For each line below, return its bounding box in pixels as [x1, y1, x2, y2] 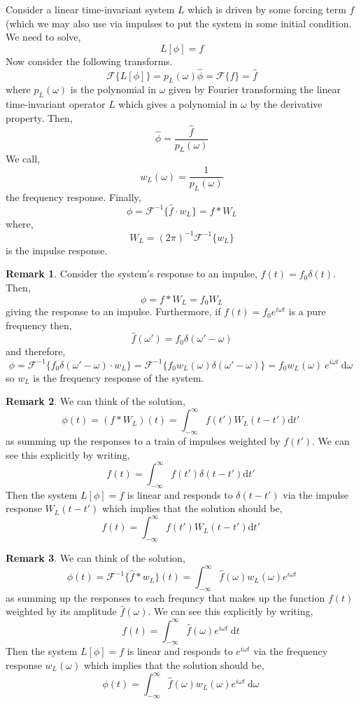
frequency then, [6, 317, 72, 332]
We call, [6, 151, 40, 166]
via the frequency [253, 644, 328, 658]
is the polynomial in [70, 82, 157, 97]
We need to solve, [6, 29, 81, 44]
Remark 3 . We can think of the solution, [6, 551, 185, 565]
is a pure [288, 304, 326, 319]
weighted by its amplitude [6, 604, 117, 619]
